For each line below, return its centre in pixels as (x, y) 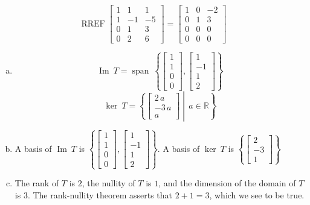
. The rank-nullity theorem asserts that (100, 194)
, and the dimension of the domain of (227, 183)
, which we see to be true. (257, 194)
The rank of (37, 183)
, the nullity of (108, 183)
